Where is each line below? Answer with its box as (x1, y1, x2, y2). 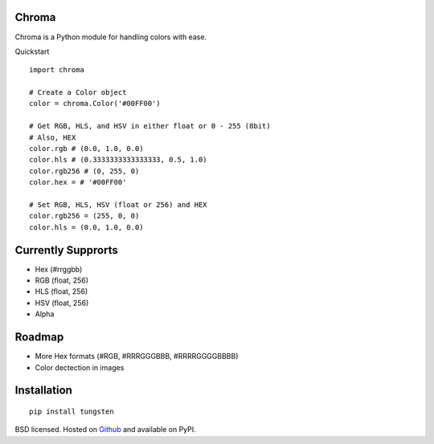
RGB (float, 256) (35, 275, 88, 285)
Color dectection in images (35, 362, 125, 373)
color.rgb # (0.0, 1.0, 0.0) (29, 145, 144, 153)
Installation (14, 384, 72, 397)
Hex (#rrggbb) (35, 264, 83, 274)
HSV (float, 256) (35, 298, 89, 308)
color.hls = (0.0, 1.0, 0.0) (29, 222, 144, 232)
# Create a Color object (29, 88, 127, 97)
